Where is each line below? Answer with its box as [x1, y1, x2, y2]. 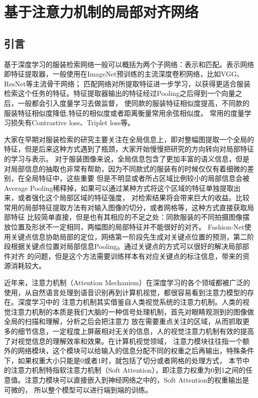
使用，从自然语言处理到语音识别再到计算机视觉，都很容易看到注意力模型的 [4, 287, 247, 297]
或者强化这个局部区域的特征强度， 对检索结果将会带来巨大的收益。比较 [17, 192, 250, 203]
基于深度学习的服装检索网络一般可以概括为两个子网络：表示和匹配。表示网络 [4, 59, 254, 69]
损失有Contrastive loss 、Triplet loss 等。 [10, 117, 135, 128]
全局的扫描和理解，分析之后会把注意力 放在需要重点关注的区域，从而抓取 [4, 316, 243, 326]
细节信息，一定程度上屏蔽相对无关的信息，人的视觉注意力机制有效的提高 [17, 326, 254, 336]
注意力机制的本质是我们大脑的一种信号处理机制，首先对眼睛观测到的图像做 [10, 306, 254, 317]
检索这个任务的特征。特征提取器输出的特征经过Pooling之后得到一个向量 [4, 88, 236, 98]
